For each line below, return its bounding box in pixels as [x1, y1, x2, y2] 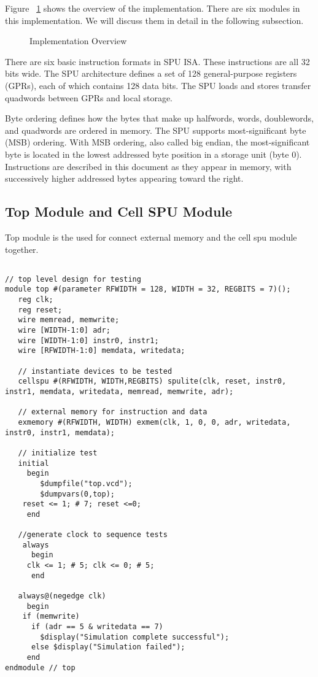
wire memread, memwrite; [18, 315, 120, 325]
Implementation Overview [29, 34, 127, 47]
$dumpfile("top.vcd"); [40, 479, 133, 488]
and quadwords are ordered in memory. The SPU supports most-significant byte [5, 123, 306, 136]
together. [5, 242, 39, 255]
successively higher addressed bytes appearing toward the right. [5, 172, 244, 185]
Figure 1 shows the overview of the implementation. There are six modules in [5, 2, 300, 14]
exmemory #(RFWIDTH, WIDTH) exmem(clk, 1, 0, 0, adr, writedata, [18, 417, 291, 427]
